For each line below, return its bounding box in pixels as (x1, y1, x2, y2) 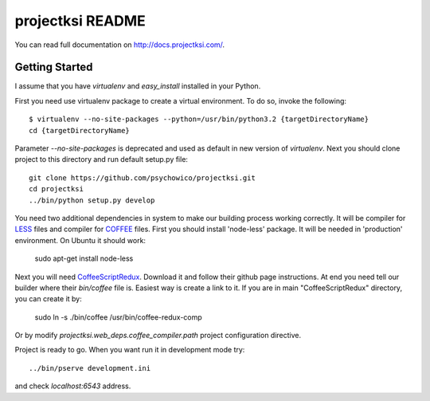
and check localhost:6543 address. (14, 381, 131, 391)
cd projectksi (29, 184, 84, 194)
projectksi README (14, 12, 147, 29)
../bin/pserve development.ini (29, 364, 151, 372)
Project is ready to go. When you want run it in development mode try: (14, 345, 245, 355)
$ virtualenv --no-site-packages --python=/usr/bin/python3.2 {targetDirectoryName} (29, 115, 369, 124)
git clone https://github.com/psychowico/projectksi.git (29, 173, 256, 183)
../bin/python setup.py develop (29, 195, 155, 205)
